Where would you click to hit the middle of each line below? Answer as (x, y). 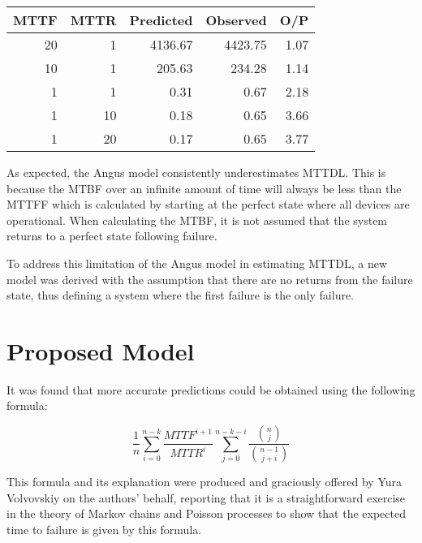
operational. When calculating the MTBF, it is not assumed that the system (197, 220)
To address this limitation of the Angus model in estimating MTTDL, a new (197, 263)
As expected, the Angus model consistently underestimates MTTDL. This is (196, 172)
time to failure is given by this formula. (104, 529)
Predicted (161, 20)
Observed (236, 20)
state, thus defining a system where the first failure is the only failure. (181, 295)
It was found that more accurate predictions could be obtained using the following (211, 389)
